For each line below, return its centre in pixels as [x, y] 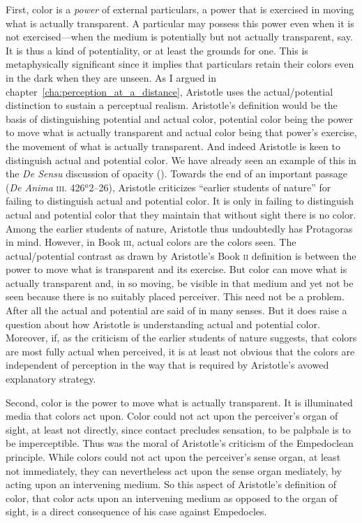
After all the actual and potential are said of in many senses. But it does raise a [176, 310]
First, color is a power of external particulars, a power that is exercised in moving [180, 9]
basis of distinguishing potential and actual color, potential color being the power [179, 118]
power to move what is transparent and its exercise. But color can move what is [176, 269]
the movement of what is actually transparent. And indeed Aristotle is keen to [173, 146]
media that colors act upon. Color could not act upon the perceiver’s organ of [172, 416]
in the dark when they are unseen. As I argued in [111, 77]
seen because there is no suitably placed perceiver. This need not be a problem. [175, 296]
